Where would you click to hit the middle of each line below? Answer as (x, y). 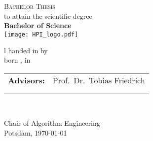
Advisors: (26, 80)
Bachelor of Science (38, 25)
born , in (17, 60)
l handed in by (26, 50)
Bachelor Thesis (30, 6)
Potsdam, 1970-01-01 (36, 133)
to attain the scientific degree (48, 16)
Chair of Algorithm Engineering (52, 123)
